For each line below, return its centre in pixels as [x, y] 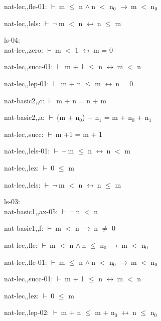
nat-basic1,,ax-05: [31, 211]
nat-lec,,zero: [24, 49]
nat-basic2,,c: [24, 100]
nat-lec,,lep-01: [27, 83]
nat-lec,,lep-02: [27, 312]
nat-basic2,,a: [24, 117]
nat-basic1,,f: [24, 228]
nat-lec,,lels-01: [27, 151]
